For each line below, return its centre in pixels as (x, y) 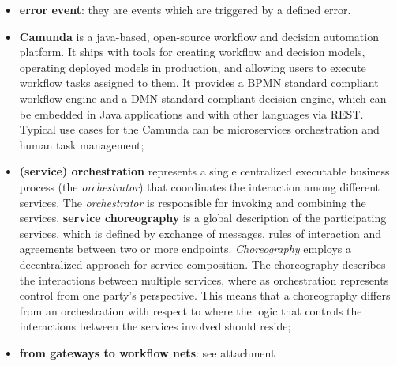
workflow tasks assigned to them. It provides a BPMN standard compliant (199, 83)
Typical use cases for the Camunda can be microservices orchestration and (199, 129)
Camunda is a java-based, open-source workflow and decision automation (199, 36)
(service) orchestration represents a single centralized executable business (204, 171)
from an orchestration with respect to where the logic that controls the (191, 310)
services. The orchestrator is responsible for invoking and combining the (193, 202)
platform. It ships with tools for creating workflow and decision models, (192, 52)
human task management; (82, 144)
